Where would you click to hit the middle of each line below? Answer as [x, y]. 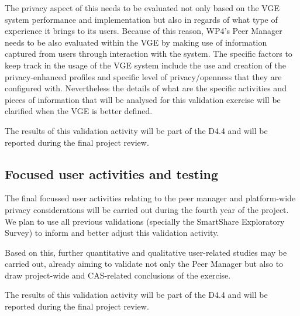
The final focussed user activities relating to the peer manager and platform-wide [150, 198]
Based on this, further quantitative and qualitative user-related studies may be [146, 252]
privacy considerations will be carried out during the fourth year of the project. [147, 209]
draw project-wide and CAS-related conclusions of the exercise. [118, 275]
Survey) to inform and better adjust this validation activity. [112, 233]
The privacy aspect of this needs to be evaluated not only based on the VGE [142, 8]
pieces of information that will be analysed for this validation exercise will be [143, 99]
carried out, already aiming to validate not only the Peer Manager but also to [144, 264]
